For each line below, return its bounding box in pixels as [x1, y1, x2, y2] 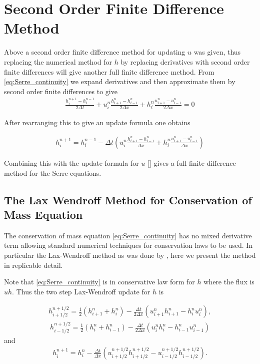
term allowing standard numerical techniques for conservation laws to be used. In [4, 240, 253, 250]
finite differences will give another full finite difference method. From [4, 66, 214, 77]
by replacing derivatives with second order [120, 56, 250, 67]
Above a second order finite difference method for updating [4, 47, 185, 57]
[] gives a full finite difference [147, 157, 236, 168]
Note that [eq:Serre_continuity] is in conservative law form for [4, 276, 195, 287]
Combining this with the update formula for [4, 157, 139, 168]
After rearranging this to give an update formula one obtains [4, 117, 190, 128]
